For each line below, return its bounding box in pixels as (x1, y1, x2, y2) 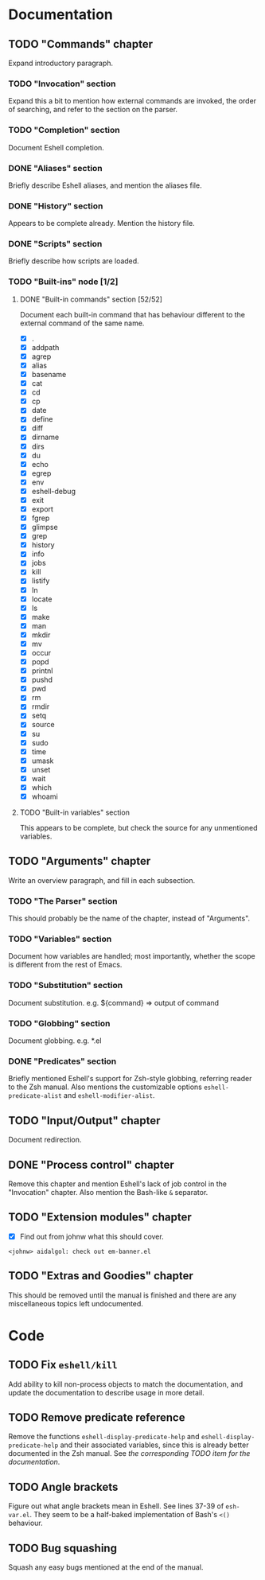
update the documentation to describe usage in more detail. (8, 1387, 205, 1397)
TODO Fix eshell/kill (8, 1358, 118, 1372)
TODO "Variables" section (8, 933, 112, 944)
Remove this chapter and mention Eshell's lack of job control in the (8, 1179, 227, 1189)
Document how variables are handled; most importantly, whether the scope (8, 952, 256, 961)
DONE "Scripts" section (8, 239, 103, 250)
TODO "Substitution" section (8, 980, 123, 991)
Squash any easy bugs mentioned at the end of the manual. (8, 1562, 204, 1572)
